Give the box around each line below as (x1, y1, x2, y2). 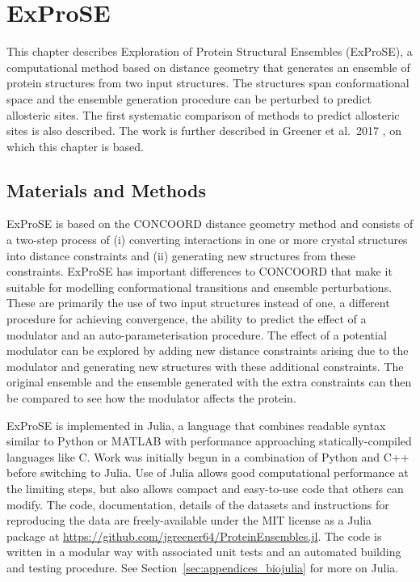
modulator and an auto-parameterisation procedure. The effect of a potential (6, 326, 387, 343)
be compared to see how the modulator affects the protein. (6, 390, 296, 407)
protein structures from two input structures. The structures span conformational (6, 74, 409, 91)
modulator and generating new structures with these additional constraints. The (6, 357, 404, 374)
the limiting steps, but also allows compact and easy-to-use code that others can (6, 479, 404, 496)
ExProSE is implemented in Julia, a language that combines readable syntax (6, 416, 386, 433)
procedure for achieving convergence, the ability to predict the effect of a (6, 310, 367, 327)
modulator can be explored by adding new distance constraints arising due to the (6, 342, 409, 359)
